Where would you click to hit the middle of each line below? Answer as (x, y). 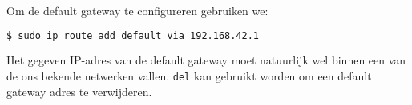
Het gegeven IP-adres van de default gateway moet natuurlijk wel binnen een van (206, 60)
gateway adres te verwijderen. (79, 91)
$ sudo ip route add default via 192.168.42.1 (133, 35)
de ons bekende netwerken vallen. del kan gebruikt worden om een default (189, 76)
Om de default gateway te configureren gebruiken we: (137, 10)
